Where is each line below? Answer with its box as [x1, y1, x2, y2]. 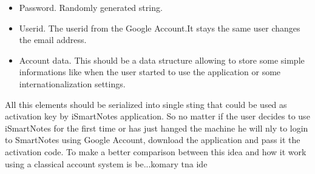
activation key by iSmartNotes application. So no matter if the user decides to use [5, 110, 310, 122]
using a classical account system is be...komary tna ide [5, 157, 208, 170]
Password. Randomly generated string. [19, 1, 163, 13]
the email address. [19, 33, 87, 46]
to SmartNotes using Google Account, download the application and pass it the [5, 133, 300, 146]
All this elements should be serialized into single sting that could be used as [5, 98, 287, 110]
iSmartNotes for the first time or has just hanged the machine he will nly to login [5, 121, 308, 134]
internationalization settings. [19, 77, 126, 90]
